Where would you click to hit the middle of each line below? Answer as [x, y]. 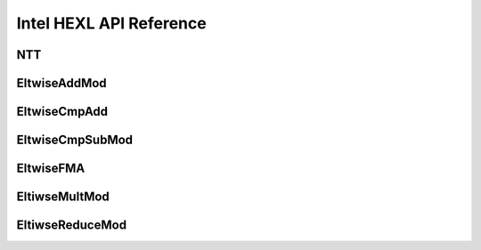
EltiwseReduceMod [72, 226]
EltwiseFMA [51, 169]
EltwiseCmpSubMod [75, 140]
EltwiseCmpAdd [62, 112]
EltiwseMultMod [63, 197]
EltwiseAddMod [61, 83]
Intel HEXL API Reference [111, 23]
